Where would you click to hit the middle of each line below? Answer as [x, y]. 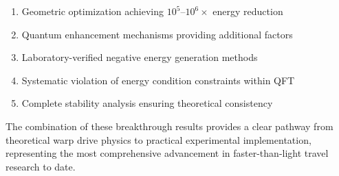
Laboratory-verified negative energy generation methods [140, 57]
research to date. [41, 166]
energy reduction [248, 11]
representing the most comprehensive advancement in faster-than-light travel [167, 153]
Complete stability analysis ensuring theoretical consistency [147, 103]
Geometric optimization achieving [93, 11]
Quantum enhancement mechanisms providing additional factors [157, 34]
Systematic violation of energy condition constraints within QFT [158, 80]
